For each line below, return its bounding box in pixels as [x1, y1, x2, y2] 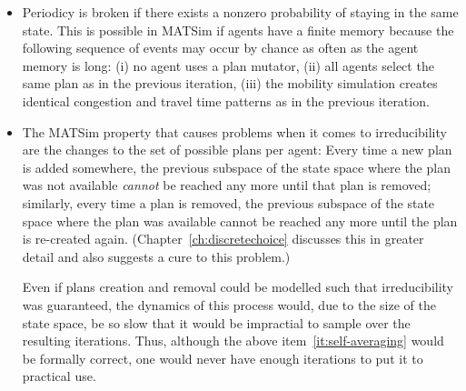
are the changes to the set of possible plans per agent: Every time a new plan [22, 140, 452, 159]
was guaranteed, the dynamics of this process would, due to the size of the [22, 295, 436, 314]
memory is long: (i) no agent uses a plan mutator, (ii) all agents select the [22, 55, 434, 75]
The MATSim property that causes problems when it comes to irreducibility [22, 122, 447, 141]
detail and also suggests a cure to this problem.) [22, 246, 291, 266]
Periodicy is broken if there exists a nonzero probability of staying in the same [22, 3, 459, 21]
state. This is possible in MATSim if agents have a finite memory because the [22, 20, 454, 39]
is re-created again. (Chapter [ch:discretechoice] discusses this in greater [22, 229, 424, 248]
